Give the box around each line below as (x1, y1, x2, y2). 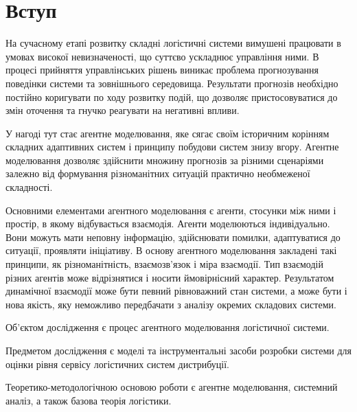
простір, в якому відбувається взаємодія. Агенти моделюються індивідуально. (5, 216, 330, 231)
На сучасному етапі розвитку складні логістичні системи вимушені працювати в (5, 36, 341, 50)
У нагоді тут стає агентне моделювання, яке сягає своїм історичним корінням (5, 126, 330, 140)
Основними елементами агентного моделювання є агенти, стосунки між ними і (5, 203, 336, 217)
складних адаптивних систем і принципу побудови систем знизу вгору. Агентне (5, 139, 339, 154)
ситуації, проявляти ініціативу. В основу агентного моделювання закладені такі (5, 243, 337, 257)
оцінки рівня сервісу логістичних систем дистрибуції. (5, 356, 229, 371)
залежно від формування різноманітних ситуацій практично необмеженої (5, 166, 310, 181)
